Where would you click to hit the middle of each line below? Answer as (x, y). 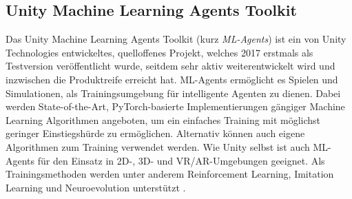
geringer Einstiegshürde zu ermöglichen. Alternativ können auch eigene (155, 133)
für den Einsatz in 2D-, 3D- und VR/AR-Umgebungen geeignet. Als (181, 160)
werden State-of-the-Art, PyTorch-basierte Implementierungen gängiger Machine (175, 106)
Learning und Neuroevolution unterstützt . (96, 187)
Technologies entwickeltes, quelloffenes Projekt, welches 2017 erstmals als (159, 52)
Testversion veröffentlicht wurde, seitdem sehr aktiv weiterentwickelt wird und (170, 66)
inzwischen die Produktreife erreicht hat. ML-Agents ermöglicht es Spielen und (172, 79)
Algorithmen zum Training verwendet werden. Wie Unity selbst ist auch (158, 146)
